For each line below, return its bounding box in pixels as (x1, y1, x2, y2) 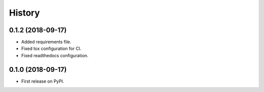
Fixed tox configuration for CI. (21, 46, 82, 51)
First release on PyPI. (21, 78, 65, 84)
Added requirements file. (21, 39, 71, 45)
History (9, 7, 40, 18)
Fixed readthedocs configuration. (21, 52, 88, 58)
